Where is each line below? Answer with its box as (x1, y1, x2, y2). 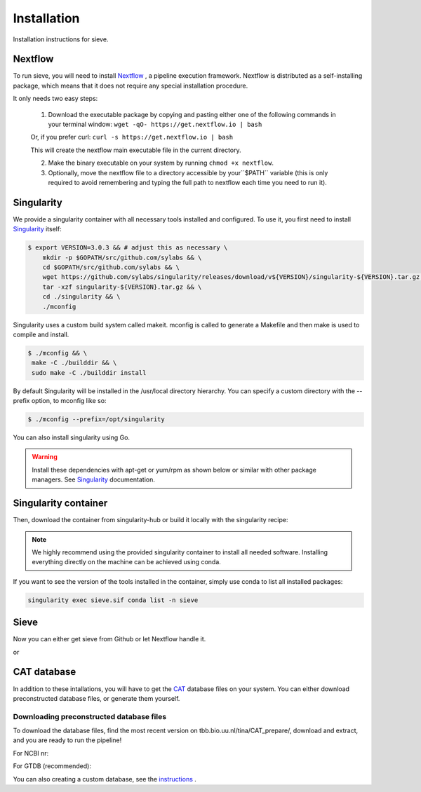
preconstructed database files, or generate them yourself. (13, 694, 180, 702)
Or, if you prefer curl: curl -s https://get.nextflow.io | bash (30, 133, 234, 142)
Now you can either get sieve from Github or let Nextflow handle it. (13, 635, 206, 643)
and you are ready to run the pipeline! (13, 736, 122, 744)
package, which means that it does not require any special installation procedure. (13, 81, 248, 90)
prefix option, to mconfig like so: (13, 397, 107, 405)
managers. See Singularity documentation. (32, 475, 156, 484)
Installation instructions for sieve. (13, 35, 109, 43)
